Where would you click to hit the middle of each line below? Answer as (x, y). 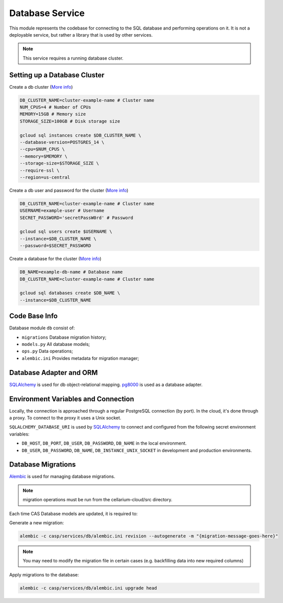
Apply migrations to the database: (44, 574)
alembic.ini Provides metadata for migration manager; (80, 358)
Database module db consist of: (42, 328)
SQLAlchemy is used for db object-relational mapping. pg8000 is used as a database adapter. (106, 384)
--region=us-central (45, 177)
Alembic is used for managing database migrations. (62, 477)
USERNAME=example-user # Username (62, 211)
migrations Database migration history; (64, 337)
